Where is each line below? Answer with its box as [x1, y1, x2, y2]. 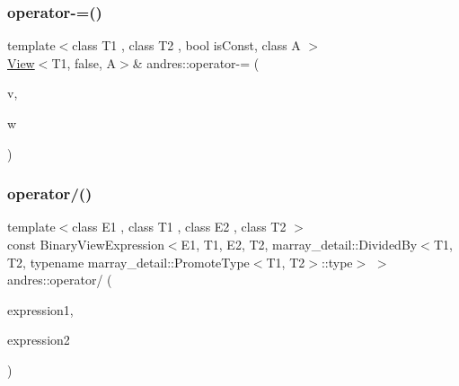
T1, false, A [51, 53, 116, 72]
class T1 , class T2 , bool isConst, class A [72, 36, 301, 55]
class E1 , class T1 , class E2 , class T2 [72, 217, 287, 236]
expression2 [7, 330, 70, 349]
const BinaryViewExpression [7, 235, 164, 253]
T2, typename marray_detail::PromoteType [7, 252, 250, 271]
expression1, [7, 300, 74, 319]
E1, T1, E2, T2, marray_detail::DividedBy [181, 235, 418, 253]
